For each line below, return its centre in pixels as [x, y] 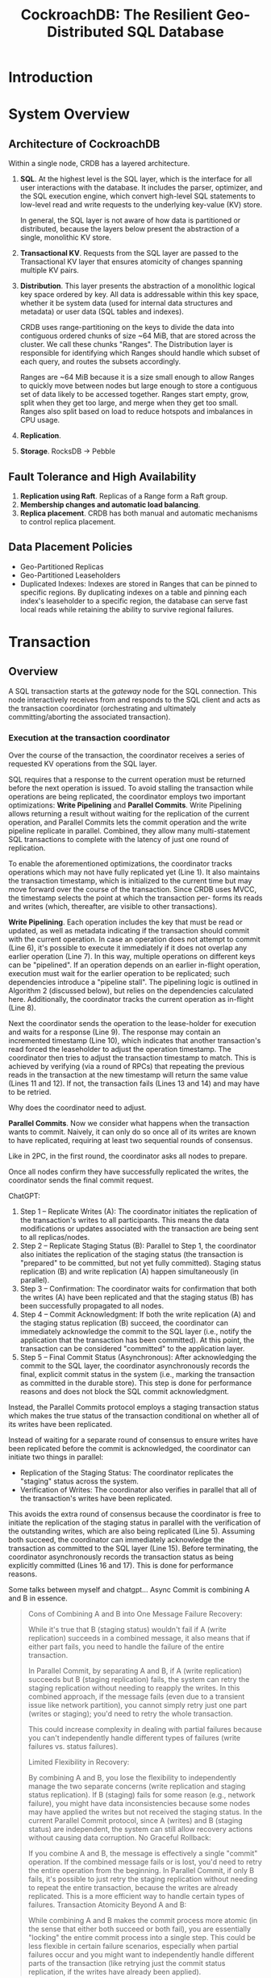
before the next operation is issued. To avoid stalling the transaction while [131, 788]
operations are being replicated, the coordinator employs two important [127, 797]
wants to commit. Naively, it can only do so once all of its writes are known [132, 1132]
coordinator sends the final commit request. [81, 1180]
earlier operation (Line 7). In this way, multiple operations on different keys [132, 957]
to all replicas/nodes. [55, 1237]
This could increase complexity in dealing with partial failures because [145, 1730]
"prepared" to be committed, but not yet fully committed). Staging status [140, 1263]
